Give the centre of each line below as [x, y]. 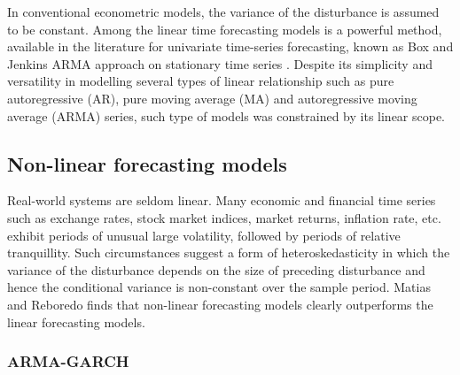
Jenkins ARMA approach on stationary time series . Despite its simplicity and [220, 63]
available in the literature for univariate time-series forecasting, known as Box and [230, 46]
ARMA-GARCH [68, 361]
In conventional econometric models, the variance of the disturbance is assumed [223, 11]
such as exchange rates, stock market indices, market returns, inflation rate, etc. [224, 217]
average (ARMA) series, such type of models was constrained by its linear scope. [226, 115]
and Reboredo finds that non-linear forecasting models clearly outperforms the [220, 304]
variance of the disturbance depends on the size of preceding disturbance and [216, 269]
